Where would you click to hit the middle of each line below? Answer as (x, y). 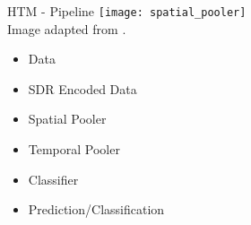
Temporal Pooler (74, 149)
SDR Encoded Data (82, 88)
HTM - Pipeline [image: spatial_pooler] (127, 11)
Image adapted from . (67, 28)
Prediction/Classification (96, 209)
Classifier (53, 179)
